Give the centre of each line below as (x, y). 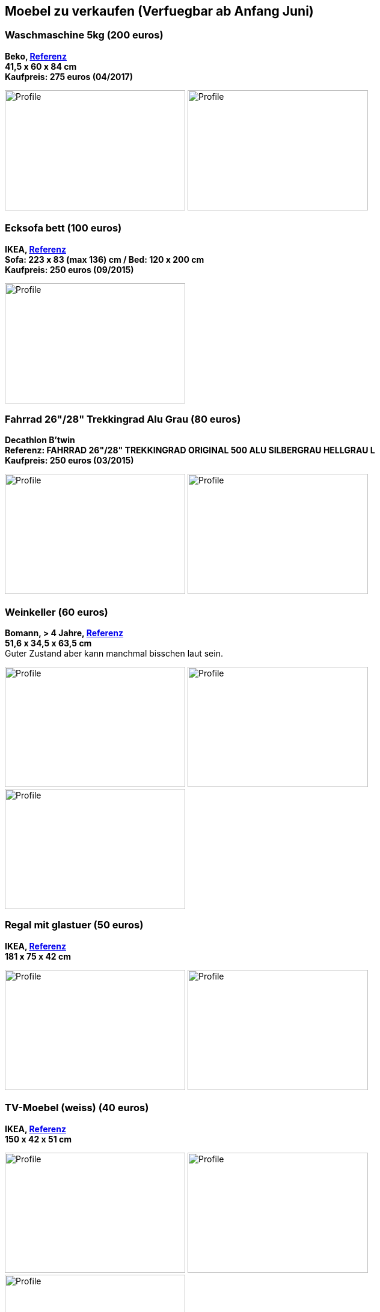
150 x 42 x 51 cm (38, 1139)
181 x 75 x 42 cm (38, 956)
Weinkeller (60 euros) (57, 612)
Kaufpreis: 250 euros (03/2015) (69, 461)
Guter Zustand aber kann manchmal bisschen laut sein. (114, 654)
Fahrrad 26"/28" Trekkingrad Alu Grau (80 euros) (123, 419)
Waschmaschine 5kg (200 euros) (84, 35)
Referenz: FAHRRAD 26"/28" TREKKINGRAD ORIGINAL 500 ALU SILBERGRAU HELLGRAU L (190, 450)
